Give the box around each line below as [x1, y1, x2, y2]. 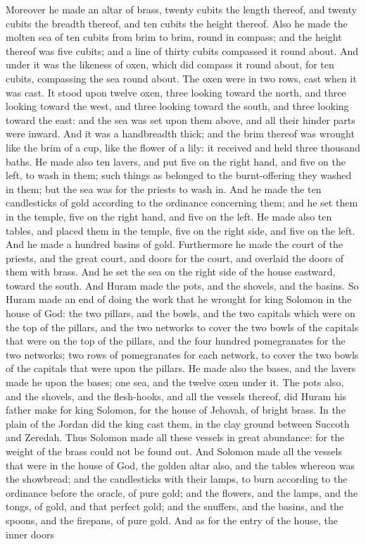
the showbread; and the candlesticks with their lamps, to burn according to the [6, 471, 348, 486]
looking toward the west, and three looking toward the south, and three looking [6, 99, 349, 113]
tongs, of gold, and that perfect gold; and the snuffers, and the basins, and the [6, 499, 344, 514]
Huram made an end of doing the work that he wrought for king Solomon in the [6, 292, 352, 307]
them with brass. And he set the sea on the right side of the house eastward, [6, 264, 336, 279]
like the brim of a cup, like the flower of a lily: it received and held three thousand [6, 140, 360, 154]
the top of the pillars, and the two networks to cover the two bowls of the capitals [6, 319, 359, 334]
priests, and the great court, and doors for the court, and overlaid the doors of [6, 250, 344, 265]
